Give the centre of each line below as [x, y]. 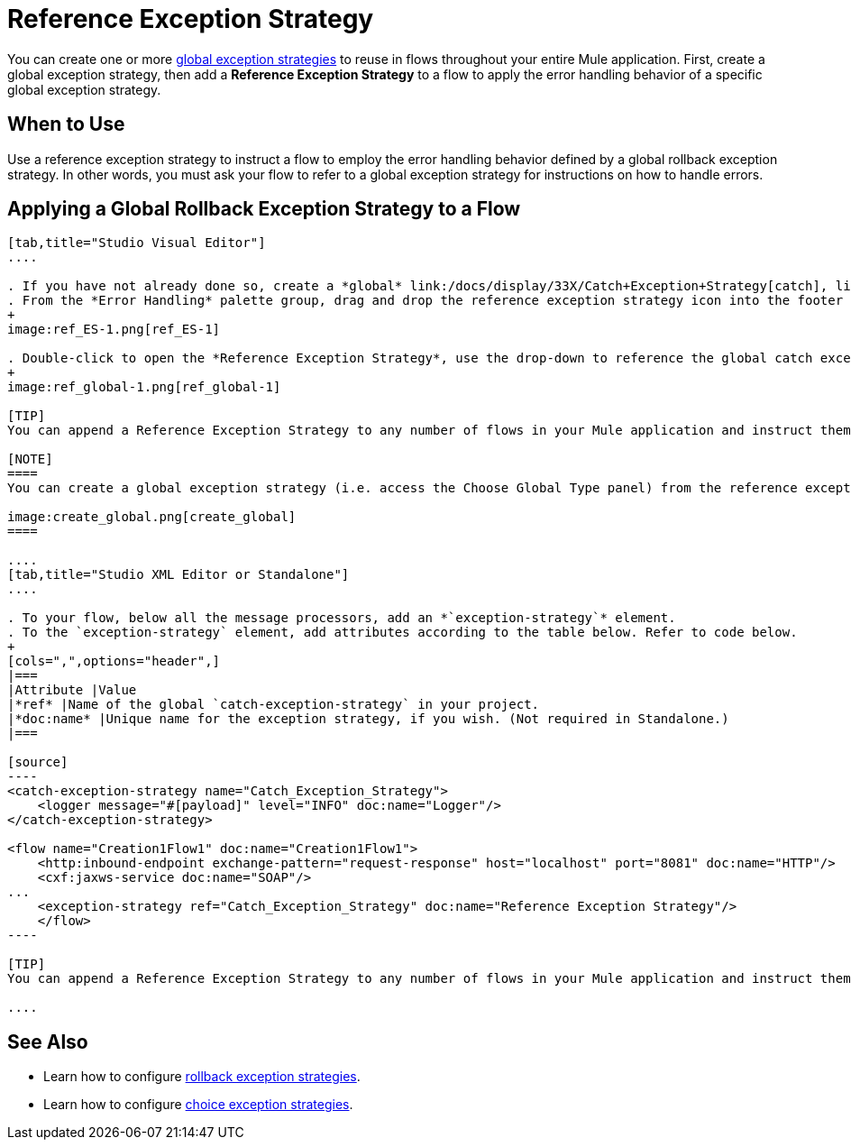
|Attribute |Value [72, 690]
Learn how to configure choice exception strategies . [198, 1105]
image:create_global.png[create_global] [152, 517]
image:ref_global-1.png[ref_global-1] [144, 387]
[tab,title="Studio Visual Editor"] [137, 243]
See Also [48, 1041]
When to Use [66, 124]
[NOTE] [30, 459]
